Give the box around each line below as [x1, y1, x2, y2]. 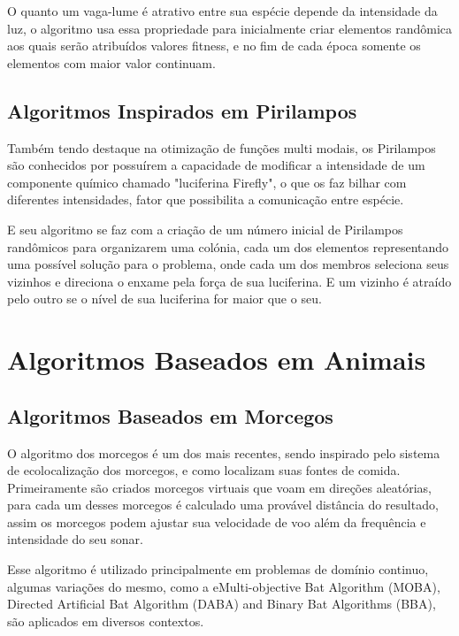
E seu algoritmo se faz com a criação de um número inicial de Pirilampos [7, 219, 403, 238]
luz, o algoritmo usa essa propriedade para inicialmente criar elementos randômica [7, 19, 453, 37]
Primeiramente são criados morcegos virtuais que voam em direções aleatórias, [7, 478, 432, 496]
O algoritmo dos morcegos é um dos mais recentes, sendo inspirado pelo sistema [7, 443, 440, 462]
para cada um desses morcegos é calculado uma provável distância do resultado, [7, 495, 439, 514]
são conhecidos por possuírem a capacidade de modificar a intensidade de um [7, 156, 425, 174]
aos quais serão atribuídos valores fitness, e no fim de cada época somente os [7, 36, 421, 55]
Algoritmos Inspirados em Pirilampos [7, 96, 357, 124]
